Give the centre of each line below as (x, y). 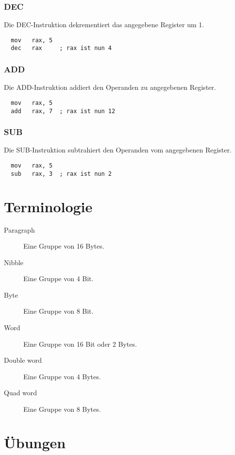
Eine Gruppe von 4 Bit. (59, 278)
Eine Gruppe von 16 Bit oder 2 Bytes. (80, 344)
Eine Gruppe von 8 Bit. (59, 311)
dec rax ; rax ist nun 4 (61, 48)
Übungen (35, 442)
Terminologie (48, 206)
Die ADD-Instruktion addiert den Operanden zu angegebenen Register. (110, 87)
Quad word (21, 393)
